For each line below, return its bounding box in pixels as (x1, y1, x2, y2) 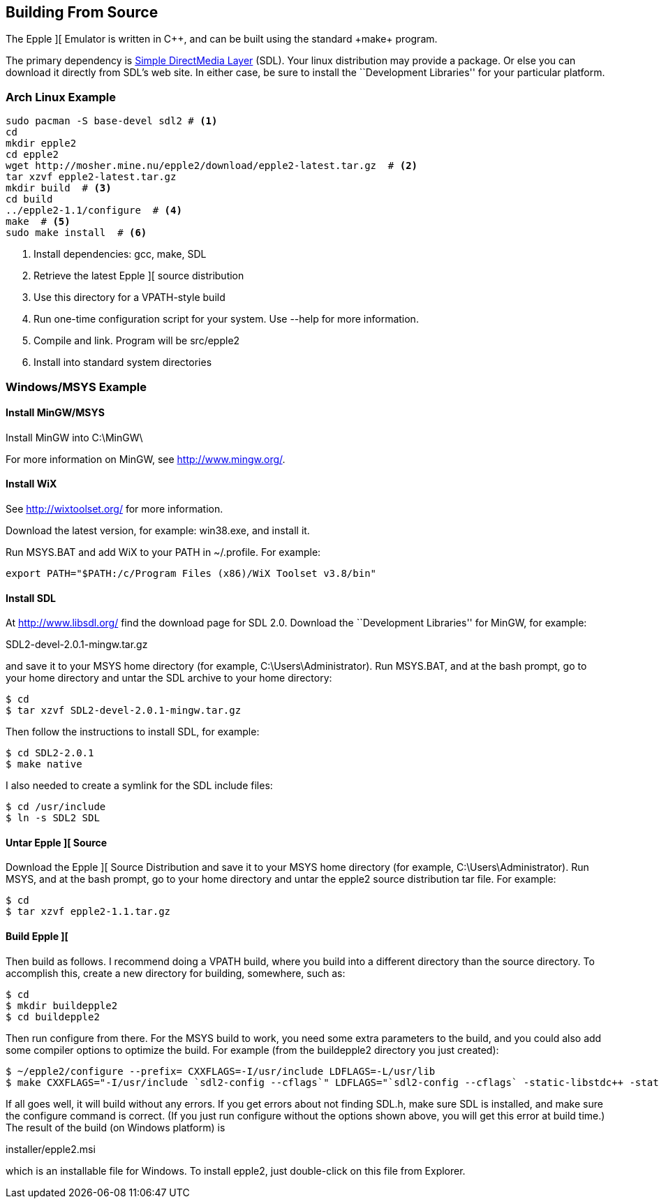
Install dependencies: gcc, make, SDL (34, 248, 207, 260)
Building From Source (6, 3, 158, 21)
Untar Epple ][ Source (6, 836, 108, 849)
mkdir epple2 (6, 138, 77, 149)
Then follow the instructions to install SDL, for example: (6, 726, 260, 738)
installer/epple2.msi (6, 1143, 96, 1155)
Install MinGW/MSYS (6, 406, 105, 419)
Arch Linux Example (6, 89, 116, 104)
